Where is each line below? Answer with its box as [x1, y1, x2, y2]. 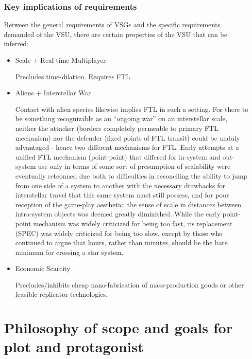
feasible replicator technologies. [15, 289, 108, 299]
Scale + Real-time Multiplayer [15, 55, 106, 65]
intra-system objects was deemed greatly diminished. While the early [15, 209, 220, 219]
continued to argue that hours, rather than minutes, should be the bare [15, 237, 228, 248]
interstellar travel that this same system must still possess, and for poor [15, 190, 229, 200]
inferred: [4, 38, 29, 49]
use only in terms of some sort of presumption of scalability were [38, 161, 231, 171]
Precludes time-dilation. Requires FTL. [15, 71, 132, 81]
